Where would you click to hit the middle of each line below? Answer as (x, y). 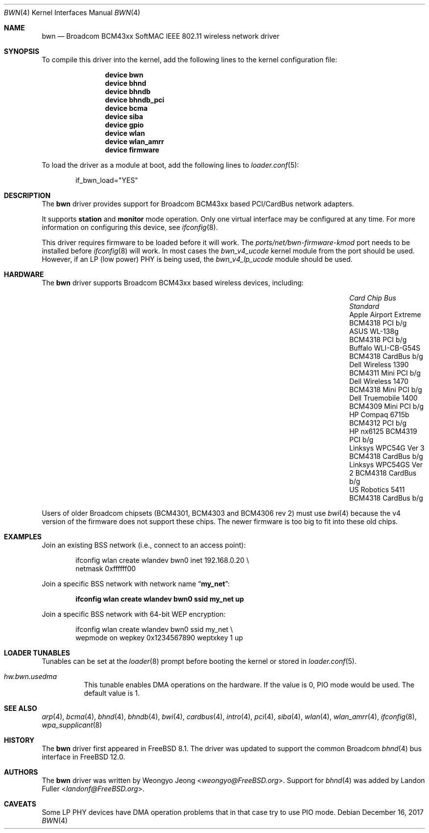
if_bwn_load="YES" (107, 180)
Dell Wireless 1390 (379, 365)
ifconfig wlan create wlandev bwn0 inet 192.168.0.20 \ (162, 560)
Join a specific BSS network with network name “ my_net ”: (136, 584)
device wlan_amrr (134, 141)
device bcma (126, 108)
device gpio (124, 125)
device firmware (132, 150)
